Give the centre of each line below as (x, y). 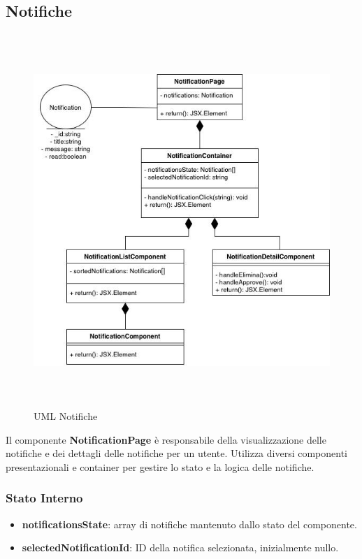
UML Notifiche (66, 416)
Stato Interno (44, 498)
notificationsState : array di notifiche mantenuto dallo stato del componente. (189, 524)
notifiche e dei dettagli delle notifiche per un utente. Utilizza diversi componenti (176, 453)
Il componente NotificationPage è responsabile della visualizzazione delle (166, 439)
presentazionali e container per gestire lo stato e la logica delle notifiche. (160, 466)
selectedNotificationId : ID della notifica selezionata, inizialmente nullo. (180, 547)
